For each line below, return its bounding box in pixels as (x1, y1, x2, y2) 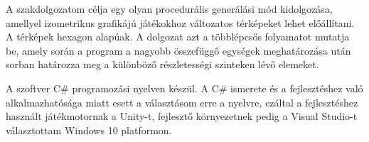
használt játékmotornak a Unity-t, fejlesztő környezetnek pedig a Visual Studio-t (6, 109, 358, 124)
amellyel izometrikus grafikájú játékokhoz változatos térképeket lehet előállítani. (6, 15, 355, 30)
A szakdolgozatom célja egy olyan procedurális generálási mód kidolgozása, (6, 1, 333, 16)
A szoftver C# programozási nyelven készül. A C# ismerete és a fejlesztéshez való (6, 80, 363, 95)
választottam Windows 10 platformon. (6, 122, 172, 137)
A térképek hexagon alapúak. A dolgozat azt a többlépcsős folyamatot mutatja (6, 29, 350, 44)
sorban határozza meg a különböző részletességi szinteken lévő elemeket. (6, 57, 319, 72)
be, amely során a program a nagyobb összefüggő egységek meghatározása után (6, 43, 351, 58)
